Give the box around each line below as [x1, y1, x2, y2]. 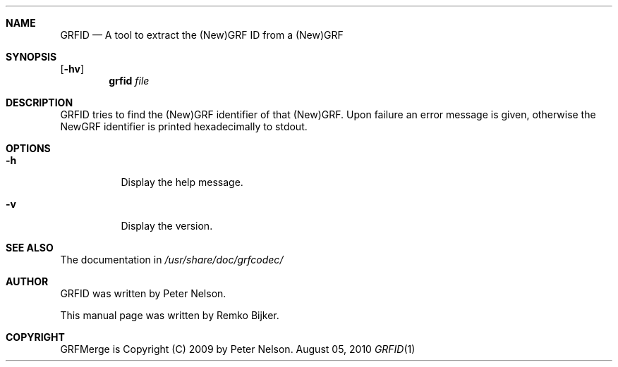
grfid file [109, 75, 150, 87]
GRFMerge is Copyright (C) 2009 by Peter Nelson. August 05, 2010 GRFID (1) [60, 343, 416, 355]
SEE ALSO [6, 242, 54, 254]
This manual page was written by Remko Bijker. [60, 309, 279, 321]
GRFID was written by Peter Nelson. [60, 287, 226, 299]
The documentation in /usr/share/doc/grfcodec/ [60, 254, 284, 266]
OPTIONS [6, 142, 51, 154]
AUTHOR [6, 275, 49, 287]
